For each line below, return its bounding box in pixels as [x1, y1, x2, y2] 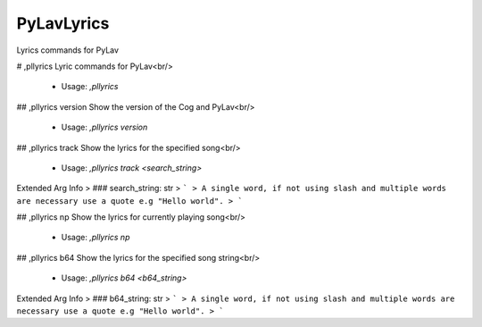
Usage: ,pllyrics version [61, 122, 148, 133]
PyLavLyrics [16, 13, 110, 33]
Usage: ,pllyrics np [61, 232, 130, 243]
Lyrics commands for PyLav [16, 45, 120, 55]
